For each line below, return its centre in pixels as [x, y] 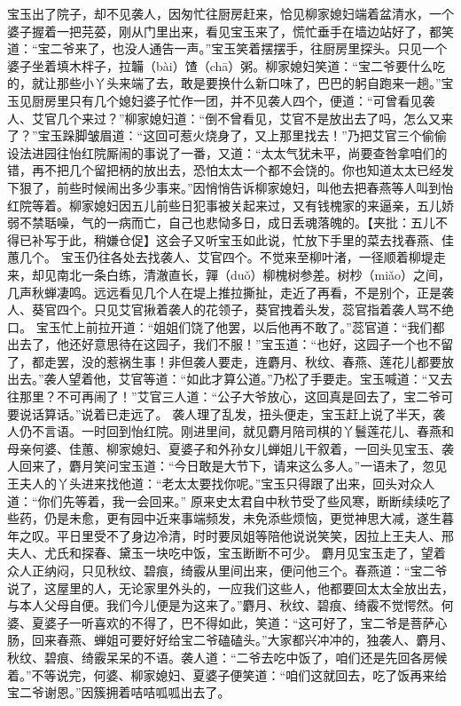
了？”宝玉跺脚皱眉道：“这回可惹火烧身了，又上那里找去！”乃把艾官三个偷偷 [227, 135]
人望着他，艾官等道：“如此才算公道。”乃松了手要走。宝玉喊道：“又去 [254, 379]
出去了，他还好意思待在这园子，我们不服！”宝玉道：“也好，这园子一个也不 [224, 344]
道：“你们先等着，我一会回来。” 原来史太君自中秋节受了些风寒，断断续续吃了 [229, 500]
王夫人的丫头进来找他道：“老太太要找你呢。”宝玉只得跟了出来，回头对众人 [221, 484]
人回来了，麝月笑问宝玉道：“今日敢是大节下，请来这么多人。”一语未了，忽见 [227, 466]
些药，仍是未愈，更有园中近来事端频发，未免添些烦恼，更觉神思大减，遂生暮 [230, 518]
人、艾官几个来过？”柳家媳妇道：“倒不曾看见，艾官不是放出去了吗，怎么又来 [230, 118]
